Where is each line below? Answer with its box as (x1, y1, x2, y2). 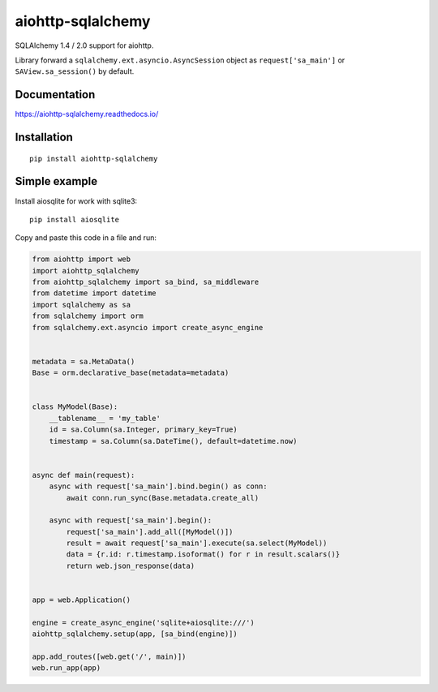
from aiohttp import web (32, 255, 131, 264)
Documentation (15, 88, 96, 101)
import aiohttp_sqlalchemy (32, 266, 140, 275)
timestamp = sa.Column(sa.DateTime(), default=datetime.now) (49, 436, 298, 445)
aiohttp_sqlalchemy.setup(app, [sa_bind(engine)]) (32, 630, 238, 638)
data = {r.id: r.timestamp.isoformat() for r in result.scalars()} (66, 550, 341, 559)
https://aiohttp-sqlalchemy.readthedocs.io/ (15, 110, 159, 119)
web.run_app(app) (32, 664, 101, 673)
